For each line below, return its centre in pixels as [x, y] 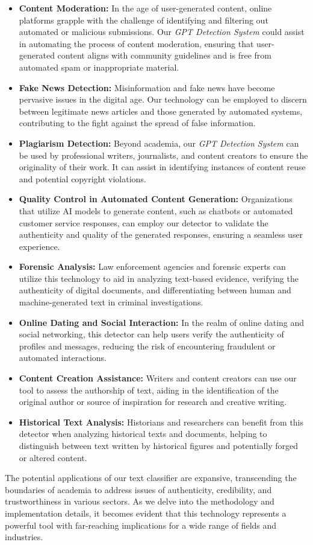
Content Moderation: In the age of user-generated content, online [145, 8]
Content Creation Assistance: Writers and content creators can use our [158, 378]
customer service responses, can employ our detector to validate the [144, 222]
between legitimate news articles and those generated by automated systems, [161, 111]
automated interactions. [63, 358]
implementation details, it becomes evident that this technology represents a [146, 513]
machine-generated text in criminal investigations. [111, 302]
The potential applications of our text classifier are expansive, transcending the [151, 478]
